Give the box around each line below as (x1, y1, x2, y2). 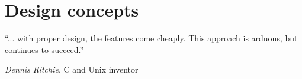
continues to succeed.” (5, 43, 84, 55)
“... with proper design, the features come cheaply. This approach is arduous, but (5, 32, 298, 44)
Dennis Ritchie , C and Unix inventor (5, 63, 139, 75)
